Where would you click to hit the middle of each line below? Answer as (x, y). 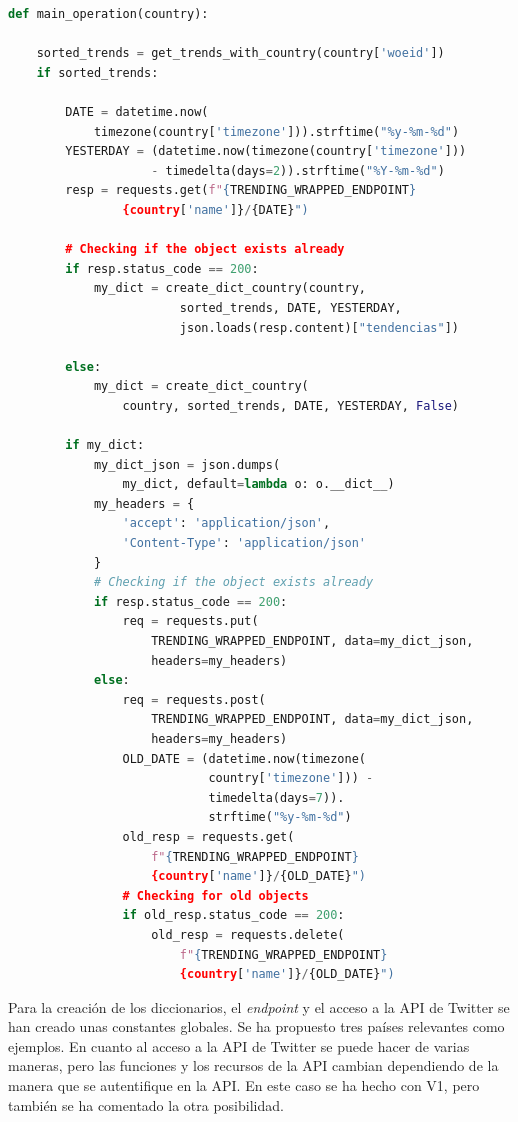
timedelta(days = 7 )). (276, 797)
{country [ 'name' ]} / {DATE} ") (215, 209)
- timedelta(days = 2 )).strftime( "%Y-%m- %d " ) (298, 170)
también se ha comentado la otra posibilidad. (146, 1104)
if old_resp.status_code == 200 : (233, 915)
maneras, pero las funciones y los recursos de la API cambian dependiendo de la (253, 1065)
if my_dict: (105, 445)
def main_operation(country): (108, 14)
